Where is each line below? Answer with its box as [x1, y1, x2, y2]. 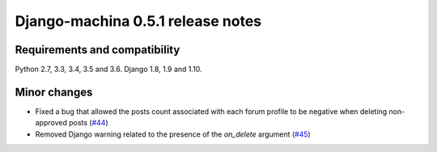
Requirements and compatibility [15, 43, 180, 57]
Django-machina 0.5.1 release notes [15, 12, 262, 30]
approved [35, 118, 68, 128]
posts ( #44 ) [69, 118, 108, 128]
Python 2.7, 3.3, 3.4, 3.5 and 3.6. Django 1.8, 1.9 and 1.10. [15, 65, 202, 74]
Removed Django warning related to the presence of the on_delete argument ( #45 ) [35, 129, 311, 139]
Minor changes [15, 85, 93, 99]
